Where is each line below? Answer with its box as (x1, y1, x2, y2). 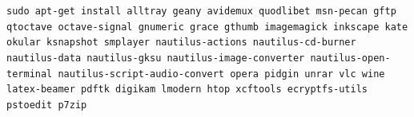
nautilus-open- (310, 52, 391, 64)
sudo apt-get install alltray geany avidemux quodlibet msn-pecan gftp (6, 6, 396, 17)
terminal (6, 68, 53, 80)
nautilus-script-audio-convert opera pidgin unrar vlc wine (58, 68, 385, 80)
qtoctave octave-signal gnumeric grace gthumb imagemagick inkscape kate (6, 21, 408, 33)
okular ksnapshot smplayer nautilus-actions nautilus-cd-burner (6, 37, 356, 49)
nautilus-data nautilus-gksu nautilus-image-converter (6, 52, 305, 64)
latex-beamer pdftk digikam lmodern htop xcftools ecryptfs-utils (6, 84, 368, 96)
